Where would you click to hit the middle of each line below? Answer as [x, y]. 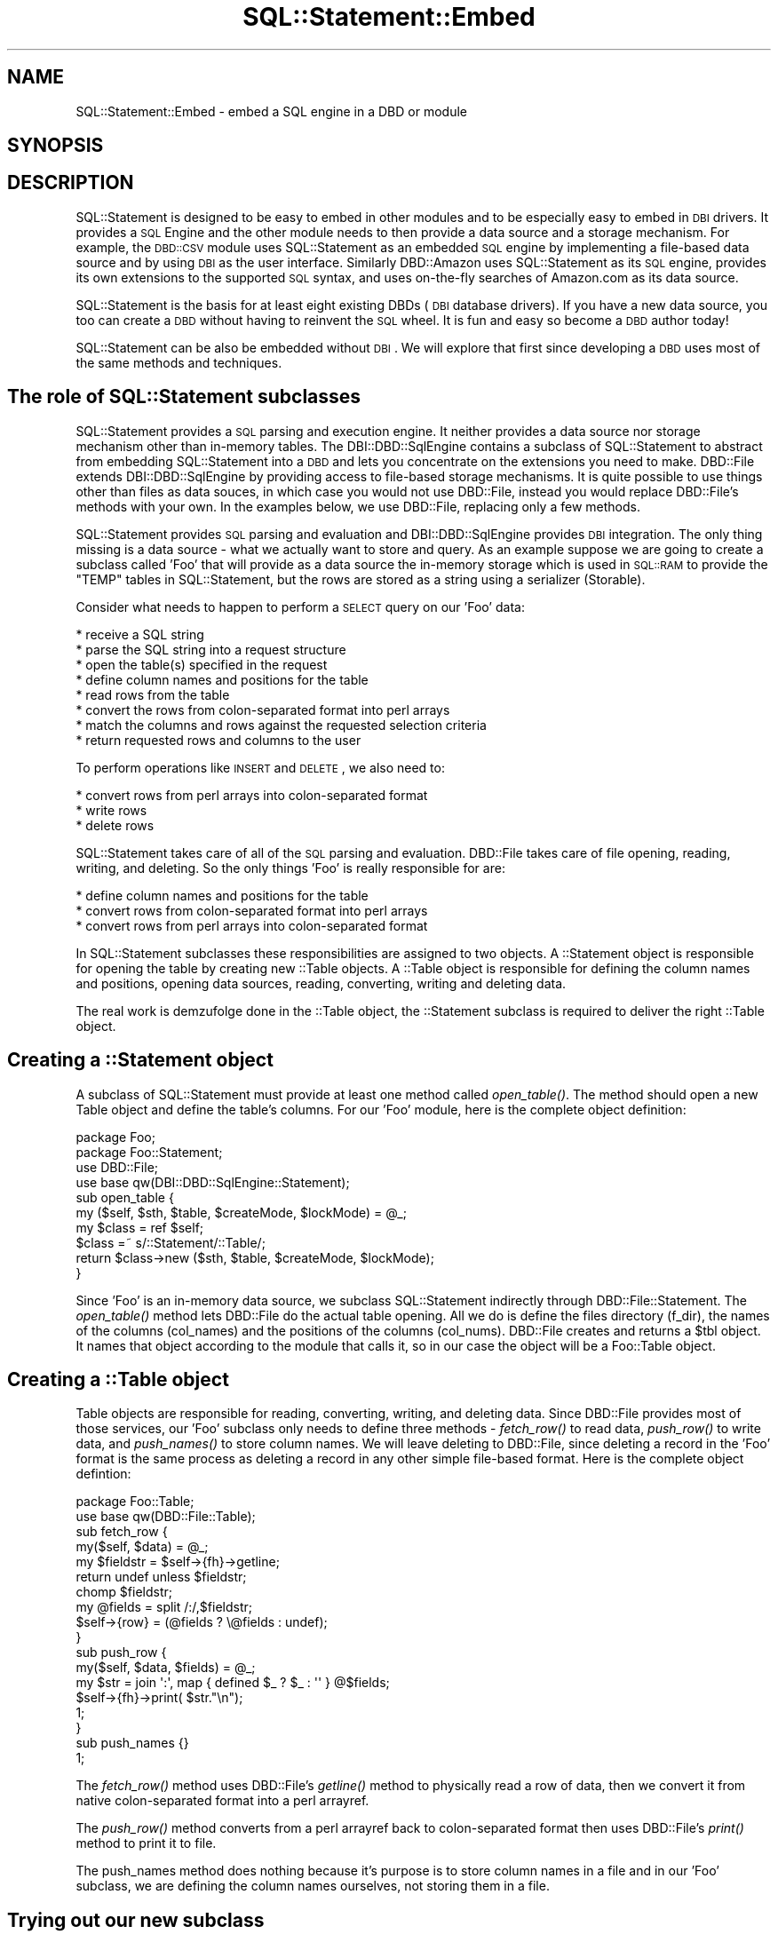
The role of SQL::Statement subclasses [184, 397]
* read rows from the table [153, 694]
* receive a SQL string [140, 634]
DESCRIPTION [71, 183]
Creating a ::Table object [118, 1379]
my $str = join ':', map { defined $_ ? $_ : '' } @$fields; [233, 1683]
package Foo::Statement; [149, 1152]
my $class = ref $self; [140, 1227]
